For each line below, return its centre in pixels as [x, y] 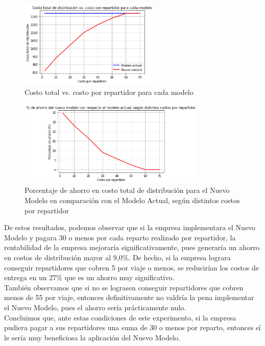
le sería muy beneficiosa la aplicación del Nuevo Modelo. [92, 337]
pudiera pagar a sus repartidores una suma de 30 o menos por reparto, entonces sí [132, 327]
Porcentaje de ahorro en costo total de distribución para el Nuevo [127, 190]
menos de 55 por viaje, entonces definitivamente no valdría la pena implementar [129, 297]
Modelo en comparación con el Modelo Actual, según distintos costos [132, 200]
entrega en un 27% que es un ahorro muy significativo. [89, 277]
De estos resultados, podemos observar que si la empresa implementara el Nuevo [130, 227]
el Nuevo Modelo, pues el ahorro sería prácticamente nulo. [95, 307]
